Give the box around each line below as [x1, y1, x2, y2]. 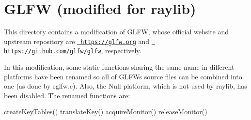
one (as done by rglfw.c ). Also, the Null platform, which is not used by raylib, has [4, 81, 247, 91]
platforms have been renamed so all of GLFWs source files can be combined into [4, 71, 242, 81]
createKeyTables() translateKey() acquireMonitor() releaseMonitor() [4, 106, 207, 117]
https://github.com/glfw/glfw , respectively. [4, 45, 141, 56]
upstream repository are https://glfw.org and [4, 36, 150, 46]
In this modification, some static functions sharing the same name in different [4, 62, 235, 72]
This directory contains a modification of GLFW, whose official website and [4, 27, 229, 37]
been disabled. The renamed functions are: [4, 90, 130, 100]
